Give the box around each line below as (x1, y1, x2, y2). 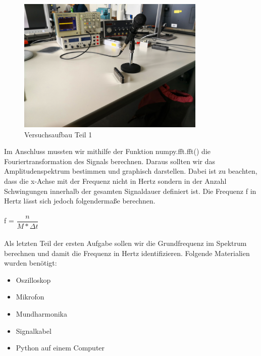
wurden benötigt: (4, 258, 57, 268)
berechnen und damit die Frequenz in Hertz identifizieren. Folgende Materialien (4, 247, 250, 258)
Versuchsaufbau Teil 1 (24, 129, 92, 139)
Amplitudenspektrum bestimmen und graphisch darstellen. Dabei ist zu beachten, (4, 166, 257, 176)
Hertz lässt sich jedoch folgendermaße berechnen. (4, 195, 155, 206)
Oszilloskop (16, 274, 51, 285)
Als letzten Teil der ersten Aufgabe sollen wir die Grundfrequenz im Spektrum (4, 238, 247, 248)
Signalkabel (16, 325, 51, 336)
